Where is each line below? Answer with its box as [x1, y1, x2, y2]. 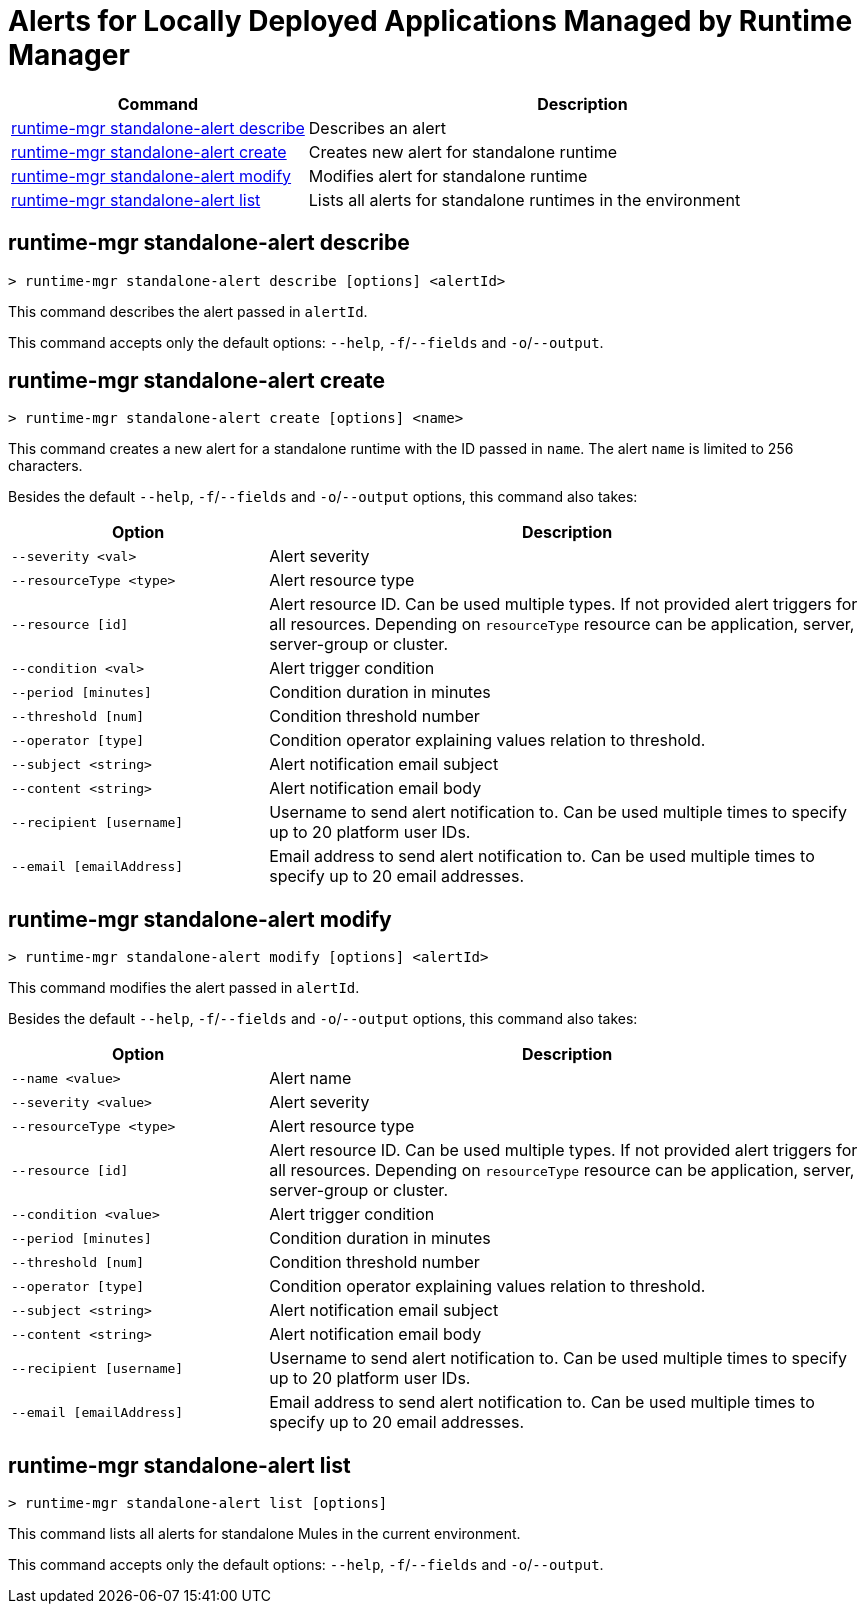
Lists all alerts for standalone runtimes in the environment [308, 189, 741, 210]
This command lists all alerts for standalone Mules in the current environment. [8, 1525, 521, 1543]
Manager [8, 38, 130, 72]
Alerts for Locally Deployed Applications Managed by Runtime [8, 4, 853, 38]
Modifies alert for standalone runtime [308, 165, 588, 186]
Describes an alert [308, 117, 446, 138]
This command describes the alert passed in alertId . [8, 302, 368, 320]
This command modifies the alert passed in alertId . [8, 979, 360, 997]
